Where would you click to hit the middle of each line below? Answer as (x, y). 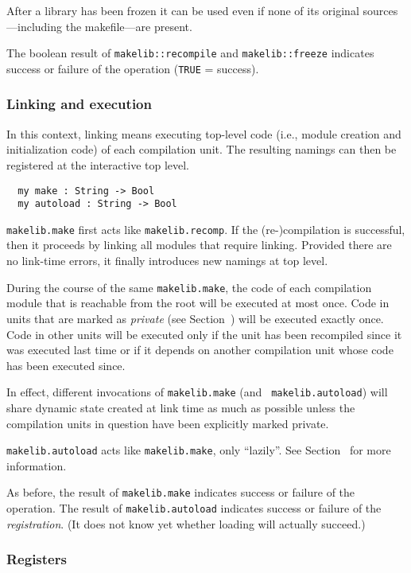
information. (37, 465)
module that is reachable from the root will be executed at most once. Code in (198, 303)
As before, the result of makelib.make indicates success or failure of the (181, 492)
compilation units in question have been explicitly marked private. (168, 423)
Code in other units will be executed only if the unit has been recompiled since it (204, 334)
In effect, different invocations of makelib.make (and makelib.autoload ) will (197, 392)
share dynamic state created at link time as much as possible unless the (181, 407)
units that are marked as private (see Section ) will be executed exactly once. (195, 318)
